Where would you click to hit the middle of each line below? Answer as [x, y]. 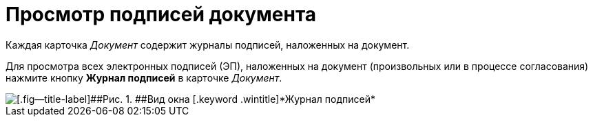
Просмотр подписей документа [161, 14]
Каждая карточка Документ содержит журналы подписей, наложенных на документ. [208, 45]
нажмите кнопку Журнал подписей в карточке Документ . [144, 77]
